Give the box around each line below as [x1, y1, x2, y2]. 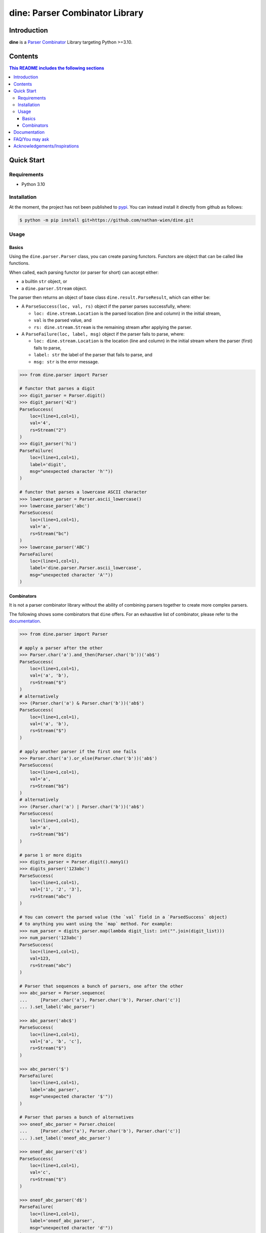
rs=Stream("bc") [30, 531, 69, 536]
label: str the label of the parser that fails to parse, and [33, 352, 153, 358]
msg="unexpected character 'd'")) [30, 1225, 113, 1231]
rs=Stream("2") [30, 427, 66, 433]
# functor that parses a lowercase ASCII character [19, 489, 147, 495]
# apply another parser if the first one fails [19, 749, 136, 754]
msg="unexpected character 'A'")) [30, 572, 113, 578]
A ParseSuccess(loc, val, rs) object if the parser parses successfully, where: [21, 303, 191, 309]
